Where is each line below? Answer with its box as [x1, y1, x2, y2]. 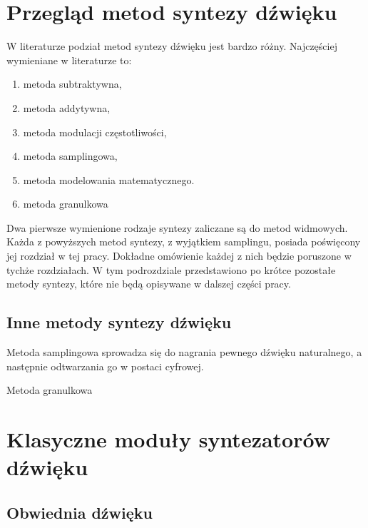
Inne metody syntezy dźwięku [6, 311, 232, 333]
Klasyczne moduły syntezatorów [6, 425, 330, 454]
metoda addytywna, [23, 100, 111, 115]
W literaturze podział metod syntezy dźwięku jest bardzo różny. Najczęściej [6, 39, 337, 54]
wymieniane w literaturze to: [6, 52, 132, 67]
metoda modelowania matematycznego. [23, 172, 195, 187]
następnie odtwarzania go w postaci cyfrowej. [6, 358, 204, 373]
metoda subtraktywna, [23, 76, 122, 91]
